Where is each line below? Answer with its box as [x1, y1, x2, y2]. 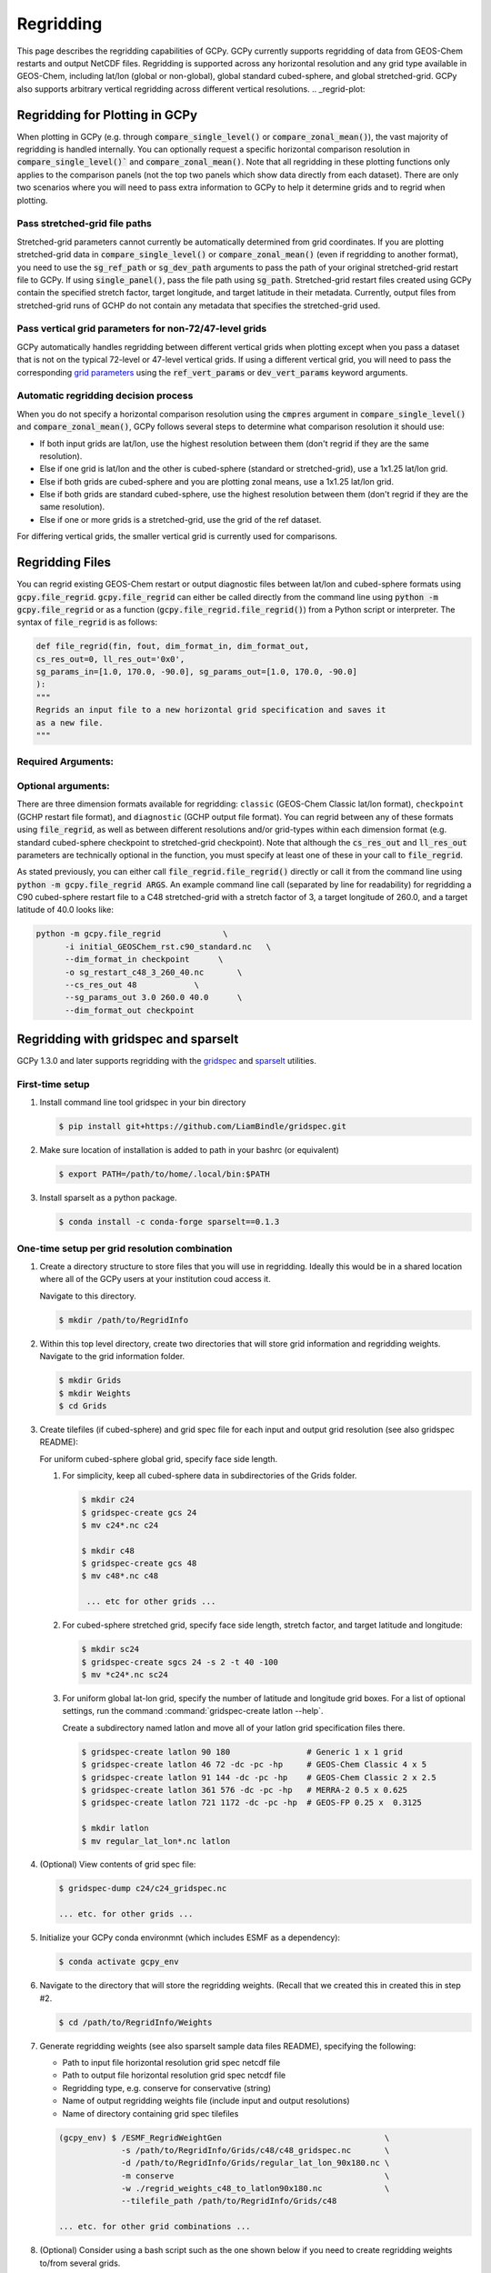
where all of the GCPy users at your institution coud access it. [39, 1274, 272, 1285]
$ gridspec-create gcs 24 [81, 1507, 197, 1517]
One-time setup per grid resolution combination [16, 1242, 233, 1255]
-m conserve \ [121, 2170, 390, 2181]
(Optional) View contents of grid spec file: [39, 1859, 196, 1870]
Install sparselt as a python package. [39, 1192, 177, 1204]
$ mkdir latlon [81, 1823, 149, 1834]
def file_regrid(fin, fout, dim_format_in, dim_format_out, [35, 641, 310, 652]
